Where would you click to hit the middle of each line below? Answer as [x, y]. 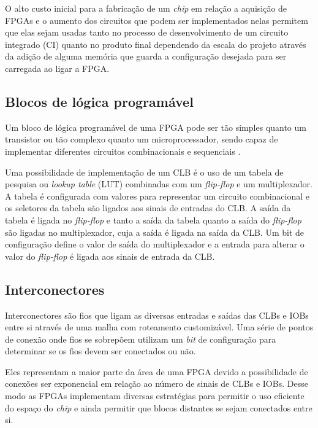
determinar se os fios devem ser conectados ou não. [100, 351]
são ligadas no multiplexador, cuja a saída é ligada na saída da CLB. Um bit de [155, 232]
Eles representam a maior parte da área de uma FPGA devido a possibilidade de [157, 371]
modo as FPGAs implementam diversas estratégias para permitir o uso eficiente [155, 396]
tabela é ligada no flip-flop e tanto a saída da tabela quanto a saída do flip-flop [153, 220]
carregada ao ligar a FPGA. [57, 68]
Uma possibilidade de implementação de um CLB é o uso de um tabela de [144, 172]
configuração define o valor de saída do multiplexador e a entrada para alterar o [155, 244]
